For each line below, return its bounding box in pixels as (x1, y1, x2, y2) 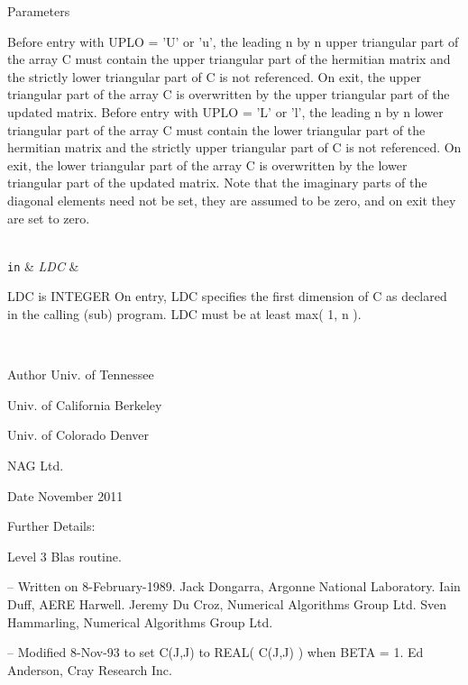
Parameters (7, 2, 70, 20)
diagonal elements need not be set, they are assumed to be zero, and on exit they (7, 190, 456, 209)
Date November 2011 (7, 486, 124, 505)
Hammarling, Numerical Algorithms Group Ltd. (7, 612, 273, 631)
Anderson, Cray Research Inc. (7, 660, 172, 679)
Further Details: (7, 516, 96, 535)
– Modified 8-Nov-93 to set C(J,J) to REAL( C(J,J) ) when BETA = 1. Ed (7, 643, 424, 662)
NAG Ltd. (7, 455, 64, 474)
